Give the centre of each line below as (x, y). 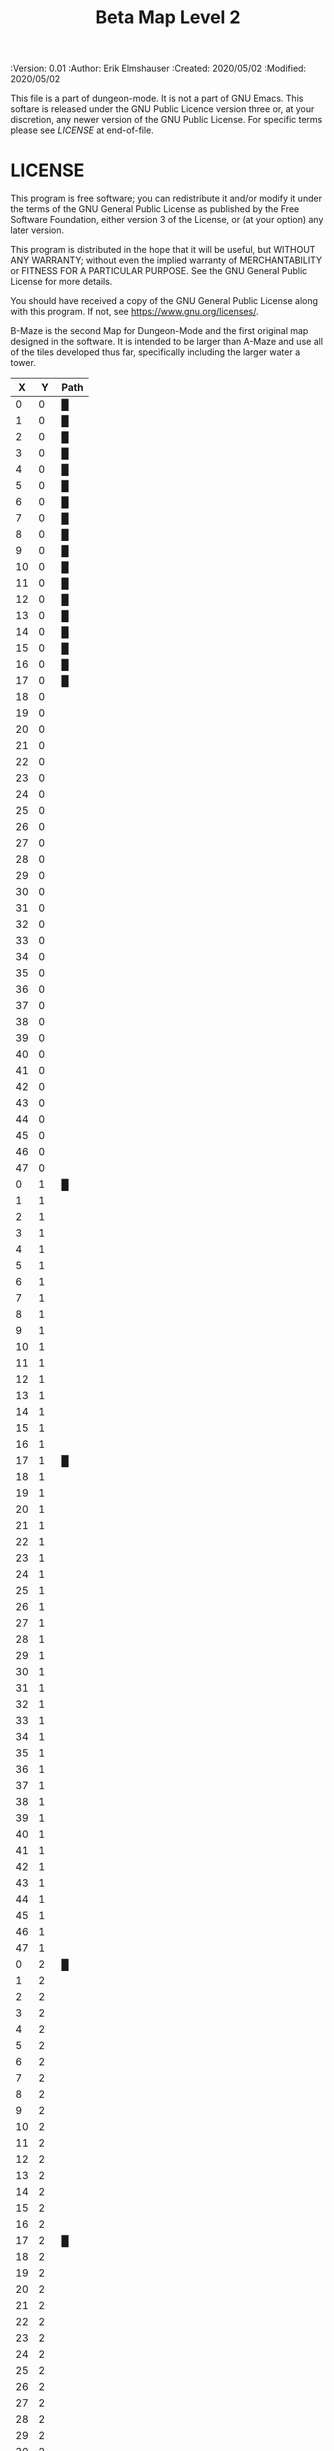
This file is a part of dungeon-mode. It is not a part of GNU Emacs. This (157, 98)
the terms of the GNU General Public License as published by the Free (155, 209)
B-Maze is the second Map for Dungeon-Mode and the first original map (159, 331)
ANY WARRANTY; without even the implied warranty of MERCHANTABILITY (166, 260)
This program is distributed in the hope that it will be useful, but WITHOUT (163, 250)
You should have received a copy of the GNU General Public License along (164, 301)
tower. (23, 363)
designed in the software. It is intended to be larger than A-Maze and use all (166, 342)
